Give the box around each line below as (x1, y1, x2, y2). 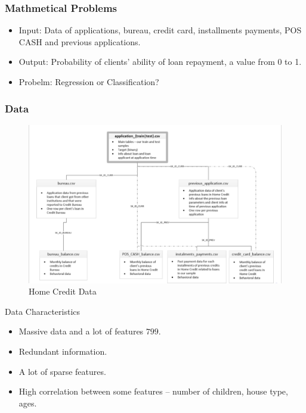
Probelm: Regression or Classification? (18, 76, 159, 87)
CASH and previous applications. (18, 35, 141, 48)
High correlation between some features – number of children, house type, (18, 385, 288, 398)
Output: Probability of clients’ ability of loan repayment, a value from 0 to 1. (18, 55, 302, 68)
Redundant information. (18, 345, 107, 358)
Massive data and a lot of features (18, 325, 144, 337)
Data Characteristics (5, 305, 81, 317)
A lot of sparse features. (18, 365, 106, 377)
